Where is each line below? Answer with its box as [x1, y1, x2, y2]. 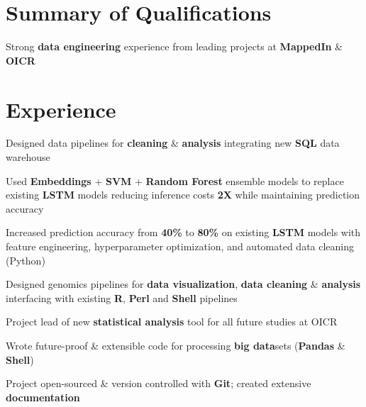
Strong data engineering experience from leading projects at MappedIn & [6, 39, 343, 54]
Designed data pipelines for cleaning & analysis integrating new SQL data [6, 135, 340, 150]
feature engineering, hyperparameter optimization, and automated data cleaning [6, 239, 355, 253]
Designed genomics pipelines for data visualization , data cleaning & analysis [6, 277, 361, 291]
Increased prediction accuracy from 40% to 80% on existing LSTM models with [6, 225, 361, 240]
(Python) [6, 252, 45, 267]
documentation [6, 389, 80, 404]
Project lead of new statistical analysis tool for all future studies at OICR [6, 314, 338, 329]
